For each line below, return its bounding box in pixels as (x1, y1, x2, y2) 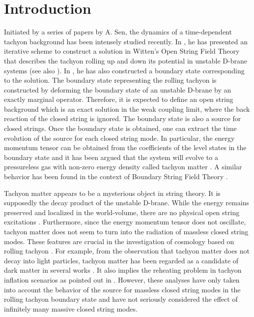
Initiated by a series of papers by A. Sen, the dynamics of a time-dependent (4, 27, 232, 37)
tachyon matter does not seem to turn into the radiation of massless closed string (4, 226, 249, 236)
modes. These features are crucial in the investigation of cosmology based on (4, 236, 234, 246)
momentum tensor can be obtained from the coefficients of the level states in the (4, 142, 247, 153)
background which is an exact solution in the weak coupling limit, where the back (4, 103, 250, 114)
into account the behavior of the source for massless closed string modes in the (4, 284, 241, 294)
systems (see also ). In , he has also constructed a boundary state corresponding (4, 65, 245, 75)
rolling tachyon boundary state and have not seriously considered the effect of (4, 294, 238, 304)
